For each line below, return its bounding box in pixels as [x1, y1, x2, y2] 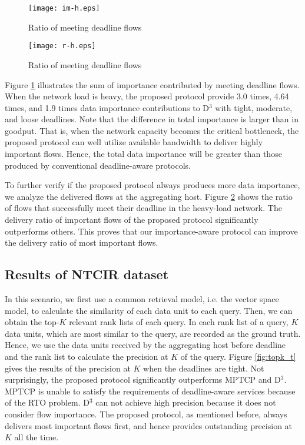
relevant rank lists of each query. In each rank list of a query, [69, 316, 289, 328]
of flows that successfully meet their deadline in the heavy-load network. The [5, 202, 282, 214]
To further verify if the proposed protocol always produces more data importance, [5, 179, 300, 191]
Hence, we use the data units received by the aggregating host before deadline [5, 339, 286, 351]
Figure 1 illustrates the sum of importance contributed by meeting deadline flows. [5, 78, 300, 91]
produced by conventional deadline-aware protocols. [5, 159, 191, 171]
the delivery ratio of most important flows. [5, 236, 158, 249]
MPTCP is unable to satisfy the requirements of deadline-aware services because [5, 384, 296, 397]
